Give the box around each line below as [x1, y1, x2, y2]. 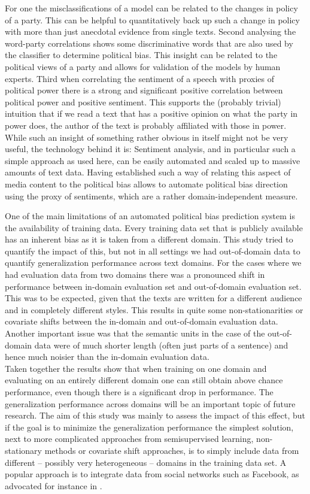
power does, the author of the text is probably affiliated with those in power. [5, 119, 287, 131]
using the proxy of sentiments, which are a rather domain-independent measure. [5, 189, 298, 202]
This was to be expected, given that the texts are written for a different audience [5, 292, 302, 304]
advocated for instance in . [5, 479, 102, 492]
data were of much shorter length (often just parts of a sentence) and [34, 338, 288, 351]
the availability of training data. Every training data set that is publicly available [5, 221, 303, 234]
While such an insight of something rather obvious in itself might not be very [5, 131, 288, 143]
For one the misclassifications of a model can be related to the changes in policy [5, 2, 298, 14]
